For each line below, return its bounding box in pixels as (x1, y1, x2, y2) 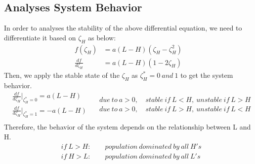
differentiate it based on (4, 32, 76, 42)
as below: (87, 32, 116, 42)
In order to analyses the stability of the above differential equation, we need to (4, 23, 242, 33)
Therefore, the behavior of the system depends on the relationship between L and (4, 122, 251, 132)
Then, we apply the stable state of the (4, 70, 120, 80)
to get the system (180, 70, 233, 80)
